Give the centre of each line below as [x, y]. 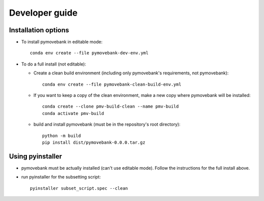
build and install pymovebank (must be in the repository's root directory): [107, 124]
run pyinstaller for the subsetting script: [61, 177]
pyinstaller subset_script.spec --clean [79, 188]
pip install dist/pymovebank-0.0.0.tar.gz [94, 142]
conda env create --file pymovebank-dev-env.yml [89, 53]
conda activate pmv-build [73, 113]
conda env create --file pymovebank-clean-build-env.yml [112, 84]
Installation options [39, 30]
